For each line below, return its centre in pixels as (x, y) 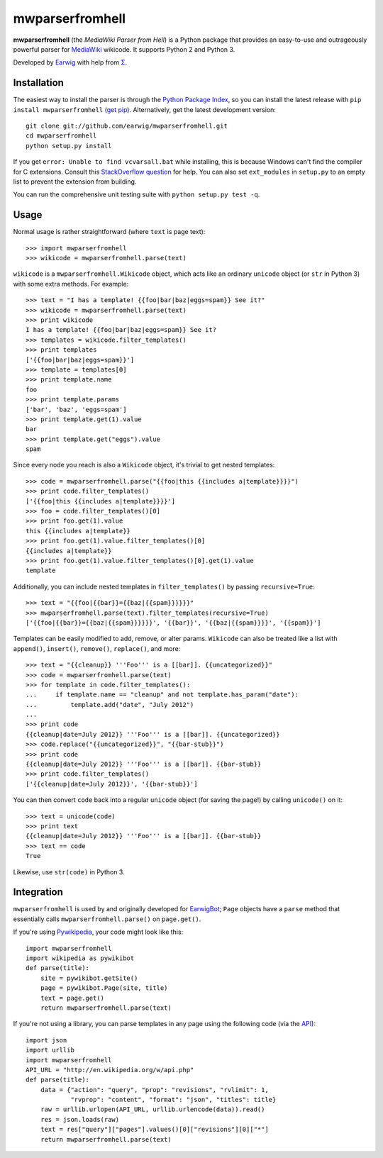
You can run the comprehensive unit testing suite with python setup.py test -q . (137, 194)
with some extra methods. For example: (71, 284)
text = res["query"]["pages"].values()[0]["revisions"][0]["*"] (154, 1130)
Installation (38, 83)
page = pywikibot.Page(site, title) (104, 988)
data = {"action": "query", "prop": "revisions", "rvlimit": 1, (154, 1090)
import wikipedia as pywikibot (80, 958)
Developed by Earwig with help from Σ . (70, 62)
